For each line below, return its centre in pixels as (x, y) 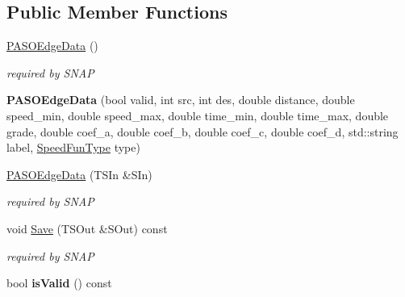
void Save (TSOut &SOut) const (87, 228)
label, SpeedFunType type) (73, 147)
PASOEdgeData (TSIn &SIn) (79, 174)
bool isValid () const (59, 283)
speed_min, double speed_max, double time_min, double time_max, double (198, 115)
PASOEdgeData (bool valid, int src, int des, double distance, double (181, 100)
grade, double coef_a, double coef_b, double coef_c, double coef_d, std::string (202, 131)
